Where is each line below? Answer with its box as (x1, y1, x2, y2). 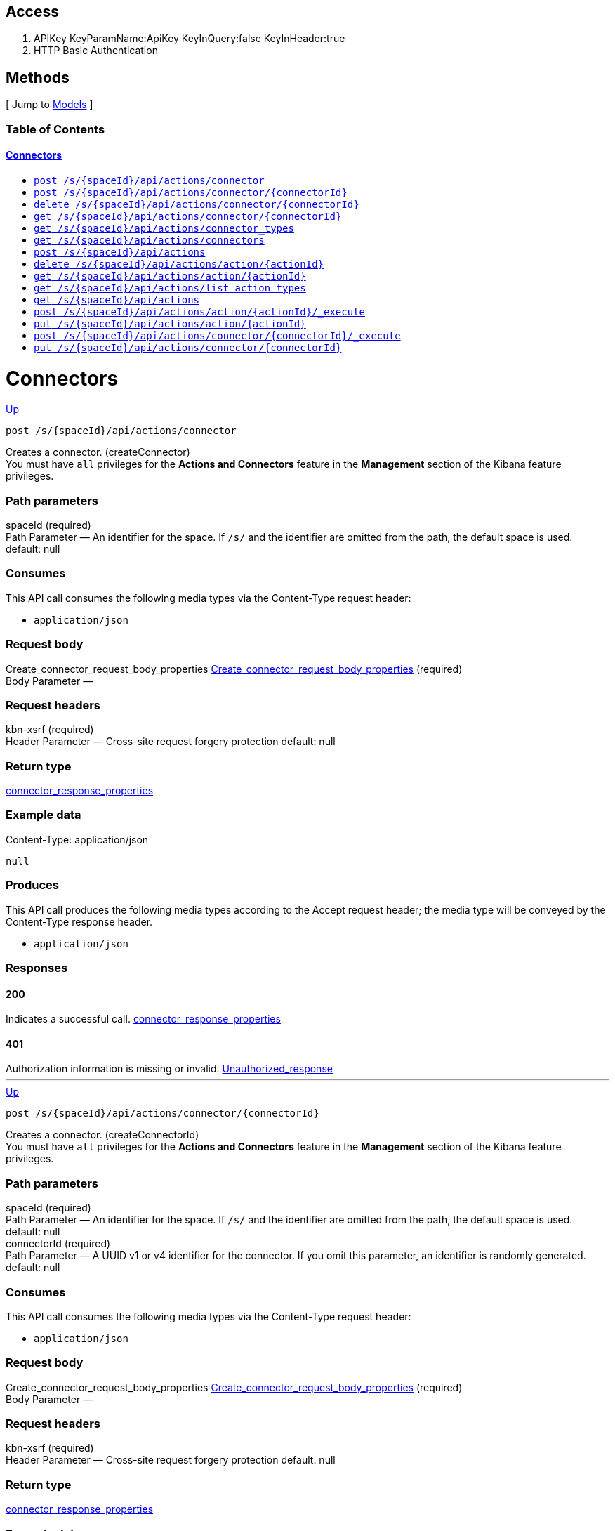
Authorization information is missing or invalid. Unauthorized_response (6, 1063, 333, 1075)
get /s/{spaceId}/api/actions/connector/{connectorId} (34, 210, 342, 222)
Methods (6, 68, 70, 86)
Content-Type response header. (6, 915, 153, 928)
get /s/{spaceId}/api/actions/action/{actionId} (34, 270, 306, 282)
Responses (6, 960, 68, 975)
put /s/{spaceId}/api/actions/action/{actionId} (34, 317, 306, 329)
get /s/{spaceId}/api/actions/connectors (34, 234, 265, 246)
